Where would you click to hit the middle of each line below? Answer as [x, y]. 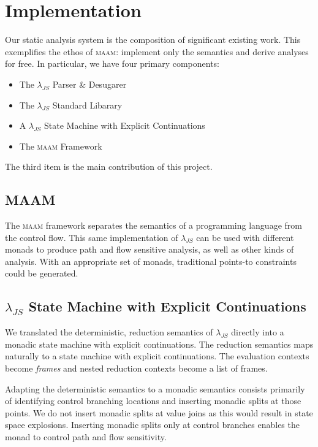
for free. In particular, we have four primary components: [112, 63]
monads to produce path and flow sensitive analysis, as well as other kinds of [150, 249]
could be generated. [42, 273]
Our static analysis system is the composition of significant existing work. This [153, 40]
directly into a [258, 332]
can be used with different [245, 237]
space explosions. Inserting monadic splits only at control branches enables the [152, 425]
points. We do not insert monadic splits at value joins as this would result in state [159, 412]
